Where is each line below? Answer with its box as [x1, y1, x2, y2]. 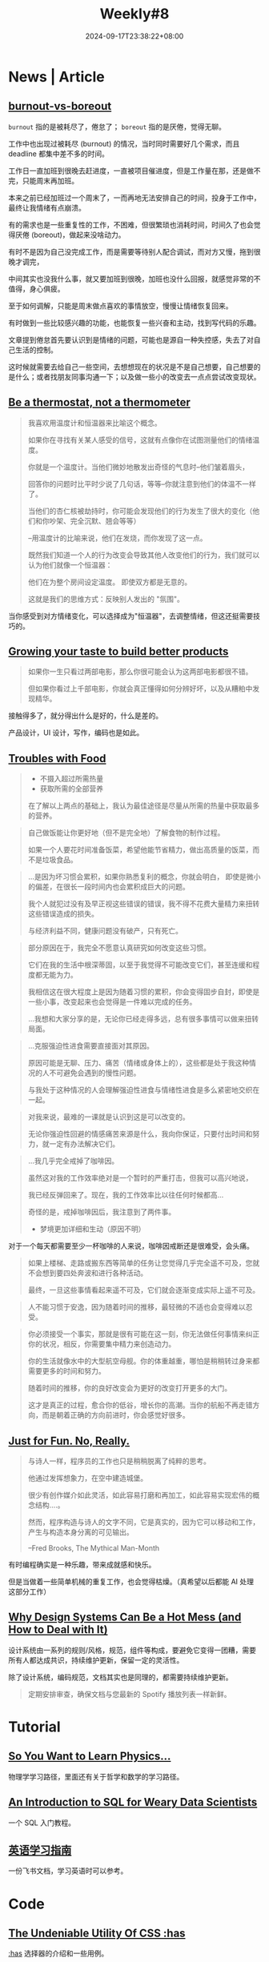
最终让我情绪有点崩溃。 [8, 203, 86, 212]
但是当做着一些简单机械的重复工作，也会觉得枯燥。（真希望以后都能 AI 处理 [8, 1577, 255, 1586]
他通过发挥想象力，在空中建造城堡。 [27, 1474, 148, 1483]
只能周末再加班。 [22, 175, 78, 185]
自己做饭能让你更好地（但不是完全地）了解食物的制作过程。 [27, 828, 225, 837]
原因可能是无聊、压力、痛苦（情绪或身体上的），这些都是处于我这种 [27, 1058, 250, 1068]
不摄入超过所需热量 [39, 774, 104, 784]
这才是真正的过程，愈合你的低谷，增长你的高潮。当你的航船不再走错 [27, 1400, 253, 1410]
